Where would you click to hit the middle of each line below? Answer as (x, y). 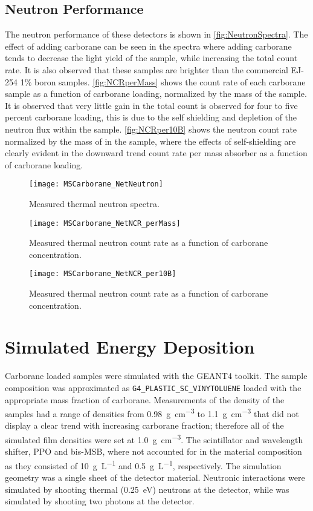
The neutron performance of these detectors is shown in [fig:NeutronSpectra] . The (156, 34)
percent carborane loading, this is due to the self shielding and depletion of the (151, 117)
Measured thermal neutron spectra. (94, 203)
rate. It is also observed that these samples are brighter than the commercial (147, 69)
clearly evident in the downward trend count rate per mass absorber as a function (156, 153)
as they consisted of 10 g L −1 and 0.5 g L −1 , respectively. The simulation (143, 464)
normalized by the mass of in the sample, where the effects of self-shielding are (150, 141)
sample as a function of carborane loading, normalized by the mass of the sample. (156, 94)
